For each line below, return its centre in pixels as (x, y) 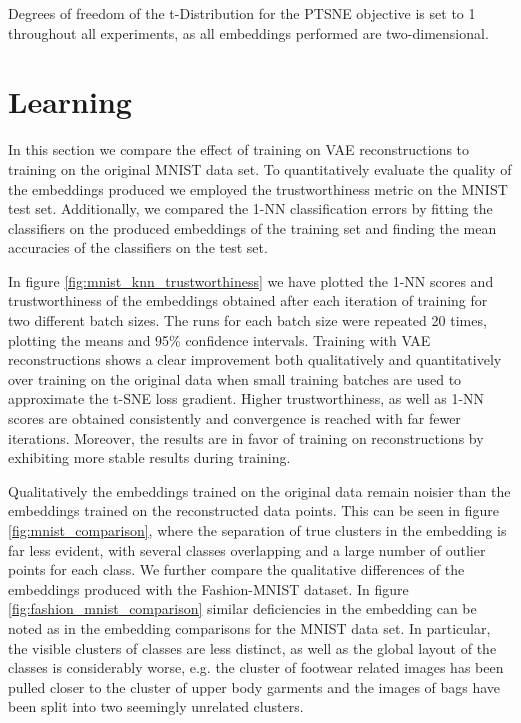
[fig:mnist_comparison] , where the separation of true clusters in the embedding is (257, 530)
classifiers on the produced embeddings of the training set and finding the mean (252, 227)
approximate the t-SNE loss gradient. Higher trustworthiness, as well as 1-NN (246, 398)
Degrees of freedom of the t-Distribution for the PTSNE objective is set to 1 (242, 13)
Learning (70, 101)
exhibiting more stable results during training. (149, 457)
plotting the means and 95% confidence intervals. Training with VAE (219, 339)
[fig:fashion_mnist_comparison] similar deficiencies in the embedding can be (242, 608)
